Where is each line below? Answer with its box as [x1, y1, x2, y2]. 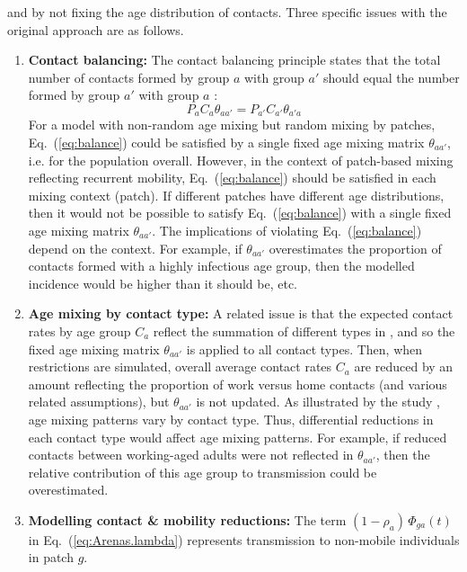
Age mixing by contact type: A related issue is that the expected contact [28, 304, 454, 323]
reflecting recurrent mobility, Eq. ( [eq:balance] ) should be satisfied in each [28, 168, 436, 187]
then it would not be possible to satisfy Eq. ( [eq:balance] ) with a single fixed [28, 203, 452, 222]
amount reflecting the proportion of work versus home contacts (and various [28, 374, 447, 393]
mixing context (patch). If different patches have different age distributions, [28, 185, 445, 204]
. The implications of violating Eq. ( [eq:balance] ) [152, 220, 422, 239]
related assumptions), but [28, 392, 170, 411]
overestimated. [28, 480, 109, 499]
